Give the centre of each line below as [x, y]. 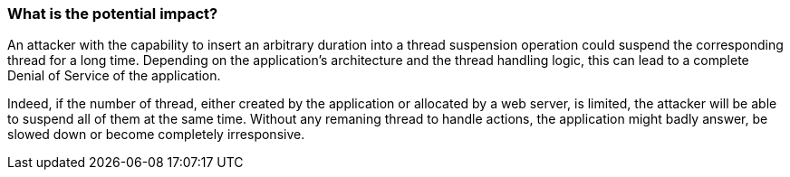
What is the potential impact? [113, 14]
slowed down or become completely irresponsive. [156, 135]
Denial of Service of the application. [114, 76]
